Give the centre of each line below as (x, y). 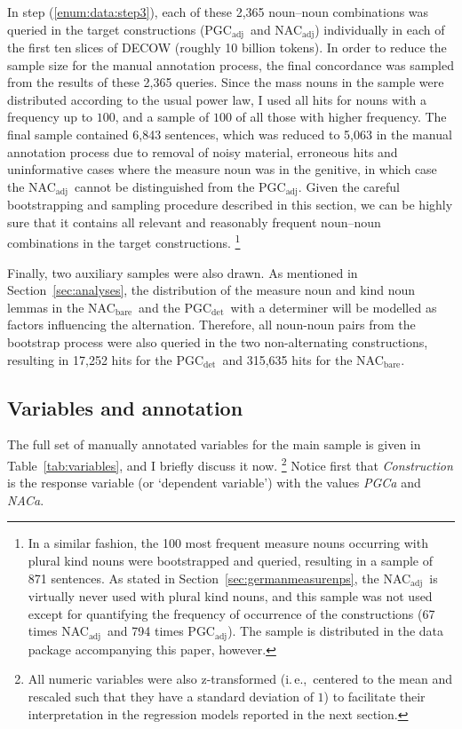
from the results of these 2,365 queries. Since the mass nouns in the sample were (226, 82)
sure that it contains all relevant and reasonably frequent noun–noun (194, 222)
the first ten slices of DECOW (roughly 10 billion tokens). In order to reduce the (227, 48)
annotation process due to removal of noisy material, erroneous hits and (203, 151)
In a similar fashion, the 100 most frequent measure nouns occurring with (228, 543)
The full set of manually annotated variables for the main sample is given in (214, 444)
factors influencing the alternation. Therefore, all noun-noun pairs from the (211, 325)
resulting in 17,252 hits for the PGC (106, 359)
